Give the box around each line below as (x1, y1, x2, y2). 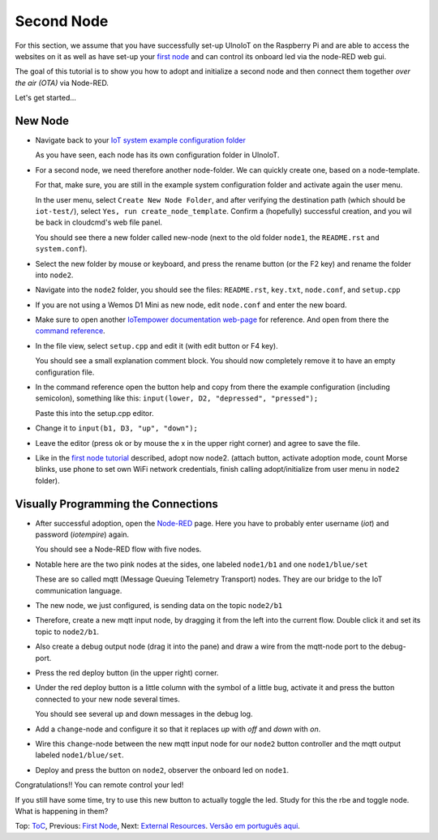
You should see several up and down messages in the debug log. (35, 709, 253, 719)
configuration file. (35, 367, 95, 377)
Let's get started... (15, 93, 77, 103)
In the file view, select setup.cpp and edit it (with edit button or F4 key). (35, 341, 279, 350)
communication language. (35, 585, 122, 595)
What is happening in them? (15, 806, 109, 816)
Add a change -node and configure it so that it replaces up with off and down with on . (35, 724, 321, 734)
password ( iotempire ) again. (35, 529, 130, 539)
